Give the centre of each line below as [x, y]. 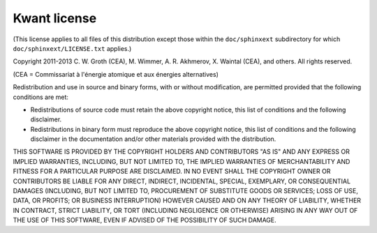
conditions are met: [41, 97]
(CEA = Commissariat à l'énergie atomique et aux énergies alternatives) [116, 74]
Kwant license [55, 18]
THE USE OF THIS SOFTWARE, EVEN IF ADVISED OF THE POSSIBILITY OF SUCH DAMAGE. [145, 220]
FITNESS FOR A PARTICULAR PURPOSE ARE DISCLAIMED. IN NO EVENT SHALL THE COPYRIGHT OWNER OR [172, 172]
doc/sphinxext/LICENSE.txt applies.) [72, 48]
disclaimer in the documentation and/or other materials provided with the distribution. [153, 139]
